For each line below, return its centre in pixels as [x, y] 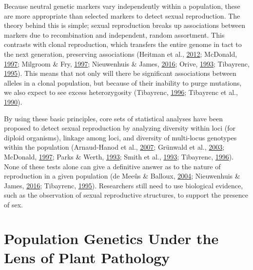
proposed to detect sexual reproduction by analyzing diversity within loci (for [120, 128]
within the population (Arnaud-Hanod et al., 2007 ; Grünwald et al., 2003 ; [114, 147]
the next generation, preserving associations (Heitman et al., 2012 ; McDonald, [121, 54]
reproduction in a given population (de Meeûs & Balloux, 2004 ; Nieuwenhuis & [122, 176]
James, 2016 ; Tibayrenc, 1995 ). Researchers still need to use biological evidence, [124, 185]
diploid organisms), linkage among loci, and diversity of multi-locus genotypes [120, 137]
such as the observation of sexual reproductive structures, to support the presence [126, 195]
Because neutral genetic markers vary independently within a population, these [122, 6]
